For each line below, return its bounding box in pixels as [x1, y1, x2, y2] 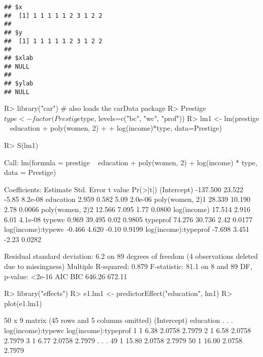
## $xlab [4, 54, 34, 62]
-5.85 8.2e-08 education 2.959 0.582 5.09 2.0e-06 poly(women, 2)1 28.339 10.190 [4, 194, 250, 204]
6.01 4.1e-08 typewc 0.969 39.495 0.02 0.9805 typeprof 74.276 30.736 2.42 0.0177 [4, 214, 253, 224]
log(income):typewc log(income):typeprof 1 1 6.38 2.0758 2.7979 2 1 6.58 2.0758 [4, 324, 251, 335]
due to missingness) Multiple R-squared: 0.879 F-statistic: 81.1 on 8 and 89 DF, [4, 260, 252, 271]
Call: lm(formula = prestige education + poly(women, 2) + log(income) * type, [4, 157, 257, 167]
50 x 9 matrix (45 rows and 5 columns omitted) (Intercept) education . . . [4, 315, 233, 325]
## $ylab [4, 79, 34, 87]
